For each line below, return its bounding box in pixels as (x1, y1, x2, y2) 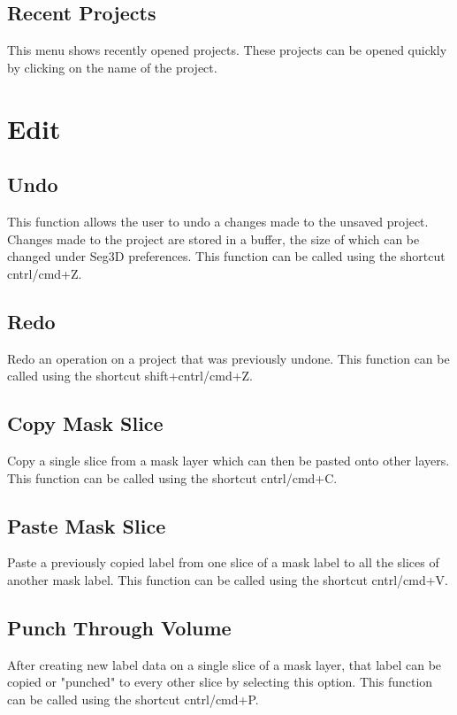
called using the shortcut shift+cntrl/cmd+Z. (7, 366, 253, 385)
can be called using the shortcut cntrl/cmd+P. (7, 689, 259, 708)
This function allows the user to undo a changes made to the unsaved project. (7, 211, 429, 230)
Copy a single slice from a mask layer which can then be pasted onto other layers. (7, 450, 450, 469)
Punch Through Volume (7, 613, 232, 641)
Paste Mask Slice (7, 511, 166, 539)
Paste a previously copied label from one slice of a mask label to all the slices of (7, 553, 439, 572)
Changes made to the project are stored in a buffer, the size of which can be (7, 229, 420, 248)
